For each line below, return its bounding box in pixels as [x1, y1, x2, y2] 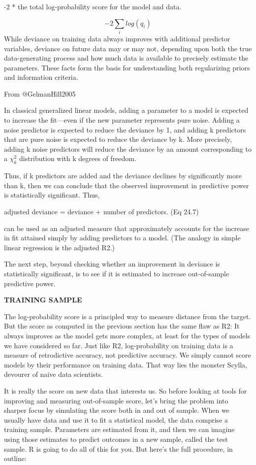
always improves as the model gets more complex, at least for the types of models [4, 330, 250, 340]
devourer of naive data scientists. [4, 369, 103, 379]
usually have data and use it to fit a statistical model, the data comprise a [4, 414, 228, 425]
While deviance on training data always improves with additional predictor [4, 33, 230, 43]
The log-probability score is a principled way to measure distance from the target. [4, 311, 251, 321]
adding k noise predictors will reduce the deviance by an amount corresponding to [4, 143, 252, 154]
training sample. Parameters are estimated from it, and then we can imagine [4, 424, 235, 434]
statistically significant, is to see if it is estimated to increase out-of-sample [4, 268, 229, 278]
